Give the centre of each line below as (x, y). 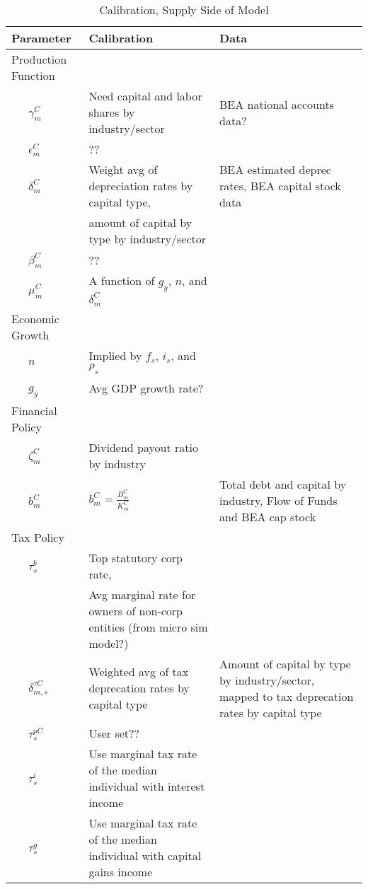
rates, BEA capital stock (280, 186)
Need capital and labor (145, 96)
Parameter (41, 38)
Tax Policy (38, 537)
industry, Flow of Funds (278, 500)
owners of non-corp (136, 610)
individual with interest (147, 786)
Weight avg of (123, 169)
